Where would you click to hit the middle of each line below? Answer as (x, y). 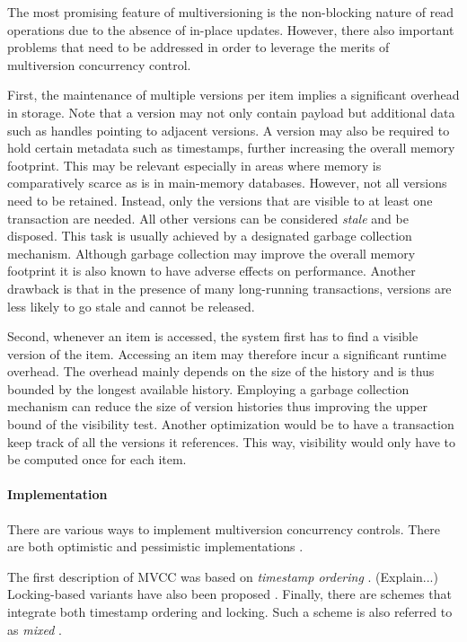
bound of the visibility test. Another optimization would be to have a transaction (231, 424)
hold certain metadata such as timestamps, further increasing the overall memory (231, 148)
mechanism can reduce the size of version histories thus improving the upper (218, 406)
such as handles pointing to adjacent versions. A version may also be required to (229, 130)
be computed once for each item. (97, 459)
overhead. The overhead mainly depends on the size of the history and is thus (221, 371)
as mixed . (35, 629)
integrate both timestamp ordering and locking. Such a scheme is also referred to (230, 612)
